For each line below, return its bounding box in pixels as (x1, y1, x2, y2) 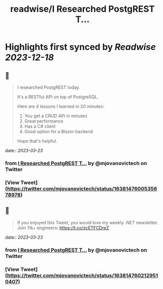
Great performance (24, 118, 64, 124)
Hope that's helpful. (17, 138, 57, 144)
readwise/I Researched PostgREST (10, 3, 155, 15)
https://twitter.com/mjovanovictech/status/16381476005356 (7, 185, 157, 192)
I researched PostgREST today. (17, 84, 80, 90)
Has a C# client (24, 124, 55, 129)
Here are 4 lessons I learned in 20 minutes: (17, 104, 105, 109)
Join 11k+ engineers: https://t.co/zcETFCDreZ (17, 225, 109, 231)
